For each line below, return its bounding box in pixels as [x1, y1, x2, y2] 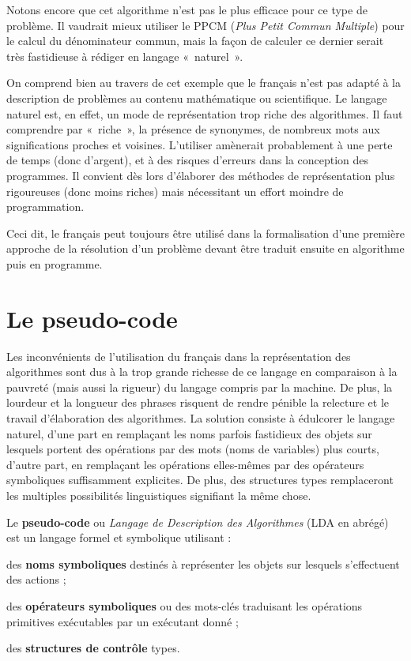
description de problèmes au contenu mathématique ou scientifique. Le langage [6, 89, 387, 106]
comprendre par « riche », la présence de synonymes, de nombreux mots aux [6, 121, 380, 137]
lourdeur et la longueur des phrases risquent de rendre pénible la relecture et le [6, 394, 390, 411]
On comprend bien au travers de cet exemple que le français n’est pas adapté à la [6, 74, 401, 91]
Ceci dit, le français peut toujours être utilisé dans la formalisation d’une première [6, 224, 405, 241]
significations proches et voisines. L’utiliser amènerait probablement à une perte [6, 136, 393, 152]
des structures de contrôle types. [6, 640, 180, 656]
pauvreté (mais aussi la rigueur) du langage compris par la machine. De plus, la [6, 378, 393, 395]
